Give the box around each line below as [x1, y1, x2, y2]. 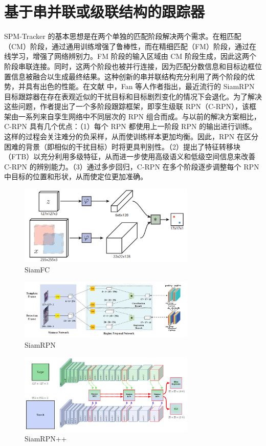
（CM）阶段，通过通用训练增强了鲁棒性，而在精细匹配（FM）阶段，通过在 [4, 40, 256, 51]
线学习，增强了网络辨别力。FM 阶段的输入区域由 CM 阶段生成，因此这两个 [4, 51, 256, 61]
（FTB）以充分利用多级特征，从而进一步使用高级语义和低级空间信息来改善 [4, 151, 256, 162]
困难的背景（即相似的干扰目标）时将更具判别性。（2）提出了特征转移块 [4, 141, 240, 152]
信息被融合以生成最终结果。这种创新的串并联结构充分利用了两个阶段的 [11, 71, 248, 81]
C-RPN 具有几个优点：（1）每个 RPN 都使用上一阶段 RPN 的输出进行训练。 [4, 121, 257, 132]
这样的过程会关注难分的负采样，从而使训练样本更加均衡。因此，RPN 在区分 [4, 131, 258, 142]
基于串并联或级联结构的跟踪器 [4, 1, 205, 22]
